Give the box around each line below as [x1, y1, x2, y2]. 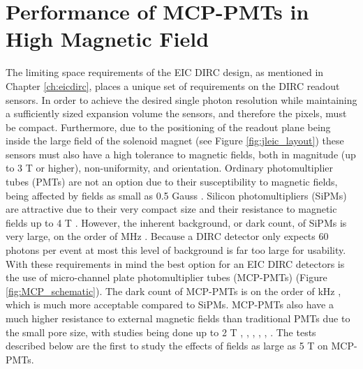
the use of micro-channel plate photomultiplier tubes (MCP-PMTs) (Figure [6, 270, 327, 285]
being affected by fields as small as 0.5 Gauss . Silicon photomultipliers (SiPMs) [6, 188, 347, 202]
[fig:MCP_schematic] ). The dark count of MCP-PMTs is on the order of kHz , [6, 283, 341, 298]
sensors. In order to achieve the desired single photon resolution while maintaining [6, 92, 357, 107]
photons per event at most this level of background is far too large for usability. [6, 243, 346, 257]
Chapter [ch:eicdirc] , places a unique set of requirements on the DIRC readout [6, 78, 340, 93]
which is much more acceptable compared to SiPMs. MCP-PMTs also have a [6, 297, 334, 312]
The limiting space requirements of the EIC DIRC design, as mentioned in [6, 65, 324, 80]
